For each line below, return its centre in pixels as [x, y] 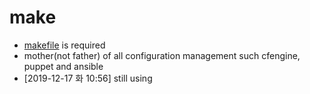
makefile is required [64, 45]
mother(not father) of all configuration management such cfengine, [162, 55]
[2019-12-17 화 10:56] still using [88, 78]
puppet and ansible [63, 66]
